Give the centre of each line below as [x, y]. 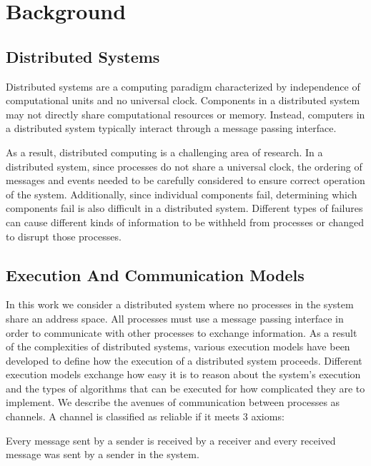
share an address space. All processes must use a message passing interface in [175, 318]
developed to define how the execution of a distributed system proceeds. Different [184, 360]
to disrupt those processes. [64, 236]
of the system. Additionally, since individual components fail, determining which [182, 194]
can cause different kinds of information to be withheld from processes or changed [185, 222]
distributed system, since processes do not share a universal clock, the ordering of [184, 166]
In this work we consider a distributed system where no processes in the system [180, 304]
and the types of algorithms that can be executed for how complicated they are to [185, 388]
